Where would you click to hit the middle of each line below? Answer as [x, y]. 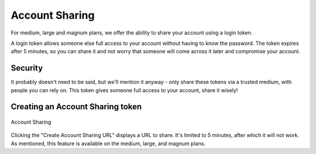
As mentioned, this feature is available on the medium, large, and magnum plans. [108, 143]
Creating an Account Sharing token [76, 107]
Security [27, 68]
